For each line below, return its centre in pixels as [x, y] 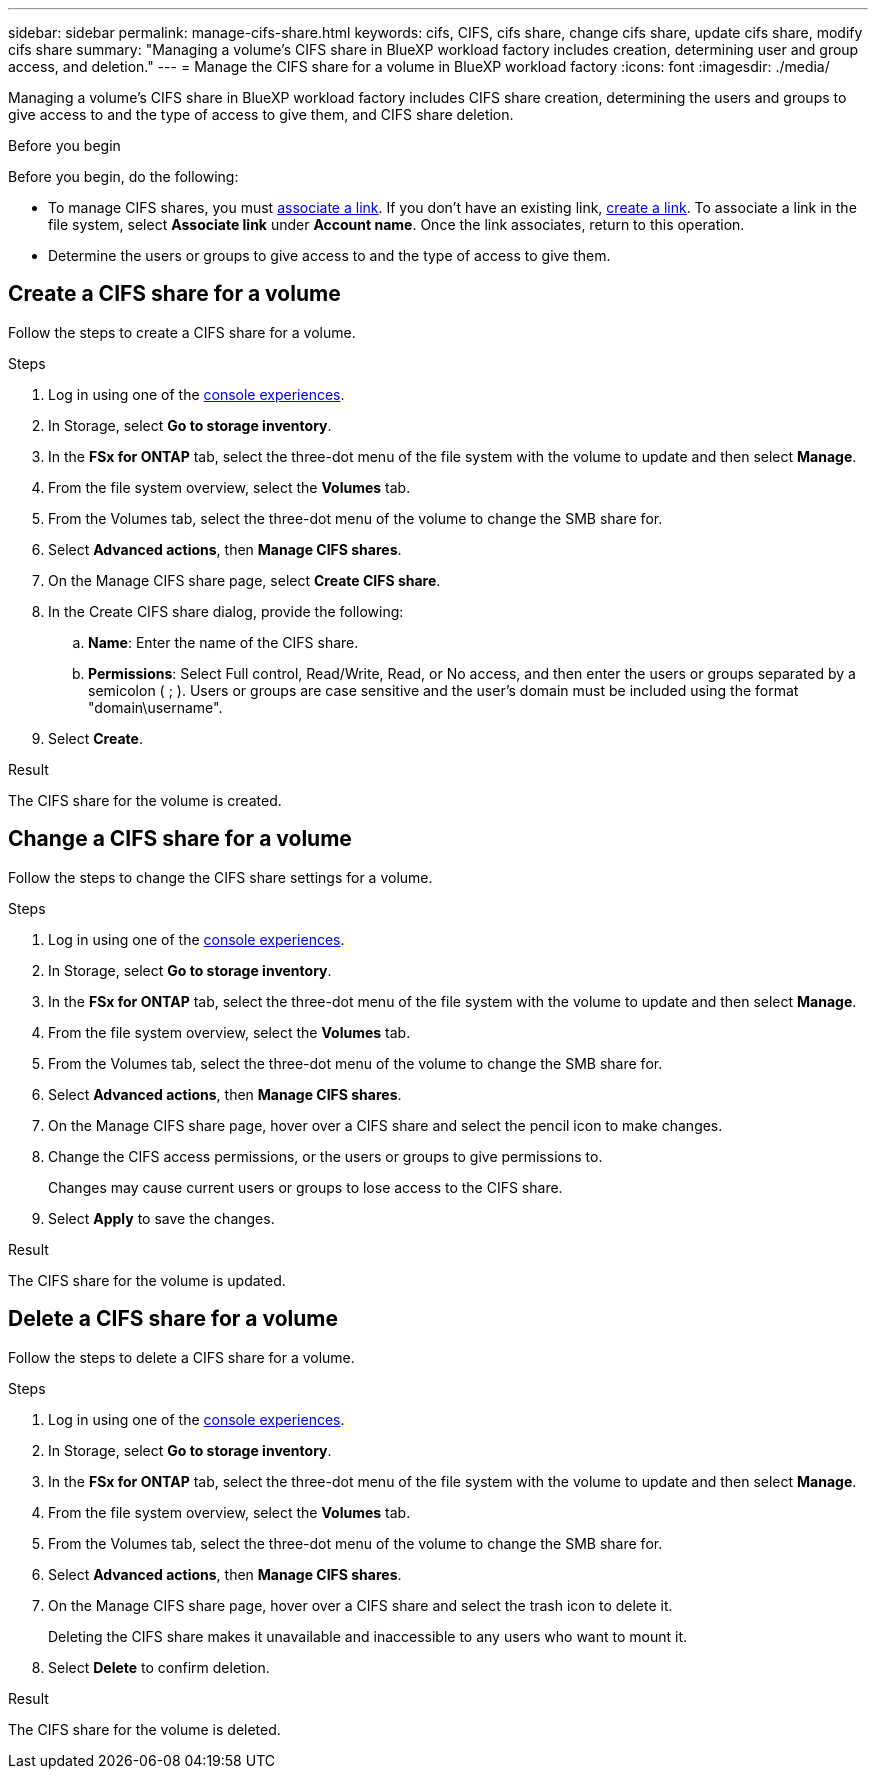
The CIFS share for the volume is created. [145, 800]
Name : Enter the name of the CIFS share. [223, 642]
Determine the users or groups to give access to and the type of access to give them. [329, 255]
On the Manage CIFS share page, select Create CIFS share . [244, 580]
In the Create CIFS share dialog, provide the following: [226, 611]
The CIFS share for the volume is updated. [147, 1280]
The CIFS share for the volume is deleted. [144, 1729]
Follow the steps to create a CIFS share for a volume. [182, 332]
